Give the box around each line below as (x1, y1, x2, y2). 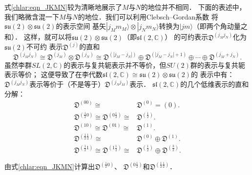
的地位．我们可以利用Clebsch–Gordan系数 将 (78, 11, 218, 21)
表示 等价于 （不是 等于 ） (29, 79, 105, 89)
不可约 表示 (26, 41, 63, 52)
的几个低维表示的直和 (180, 79, 249, 89)
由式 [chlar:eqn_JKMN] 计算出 (4, 161, 95, 172)
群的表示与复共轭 (190, 59, 245, 70)
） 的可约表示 (165, 32, 208, 42)
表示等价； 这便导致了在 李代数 (4, 69, 103, 79)
